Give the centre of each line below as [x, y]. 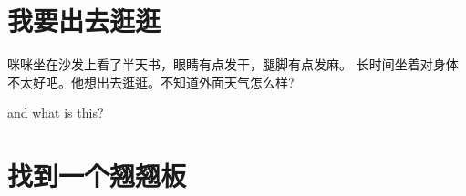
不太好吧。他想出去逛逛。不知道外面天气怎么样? [151, 82]
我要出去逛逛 [84, 21]
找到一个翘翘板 [97, 175]
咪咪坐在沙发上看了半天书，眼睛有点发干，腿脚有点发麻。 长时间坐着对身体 [233, 64]
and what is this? [56, 113]
